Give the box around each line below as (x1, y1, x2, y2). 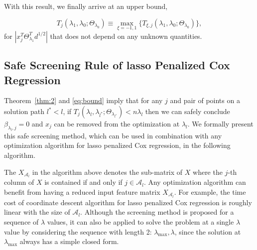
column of (4, 177, 34, 187)
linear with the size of (4, 207, 70, 217)
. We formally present (187, 119, 254, 128)
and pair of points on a (170, 95, 240, 106)
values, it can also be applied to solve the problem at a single (47, 217, 234, 227)
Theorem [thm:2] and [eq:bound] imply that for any (4, 95, 163, 106)
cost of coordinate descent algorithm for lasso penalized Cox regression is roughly (4, 197, 252, 207)
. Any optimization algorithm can (143, 177, 246, 187)
